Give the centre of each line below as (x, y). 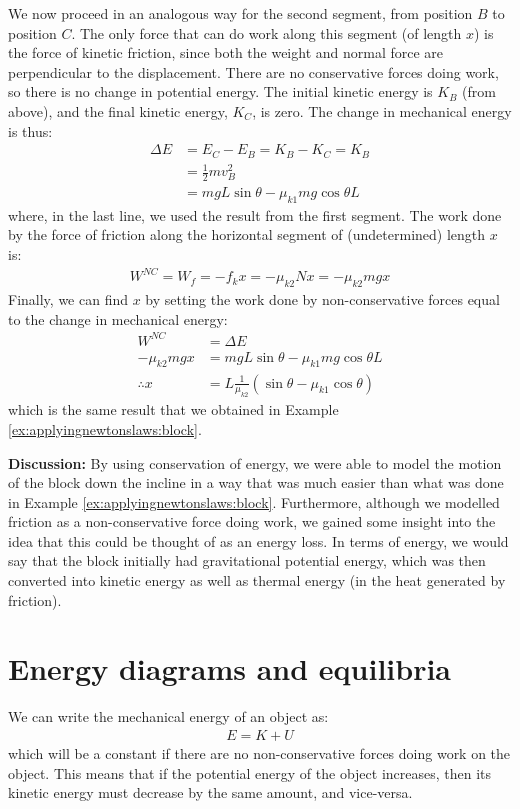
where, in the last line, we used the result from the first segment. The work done (255, 214)
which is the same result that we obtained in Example (173, 409)
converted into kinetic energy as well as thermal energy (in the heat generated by (257, 580)
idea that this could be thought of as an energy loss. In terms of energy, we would (258, 540)
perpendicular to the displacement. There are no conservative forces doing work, (253, 71)
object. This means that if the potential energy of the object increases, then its (250, 772)
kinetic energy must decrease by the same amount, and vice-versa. (210, 792)
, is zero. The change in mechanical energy (382, 110)
